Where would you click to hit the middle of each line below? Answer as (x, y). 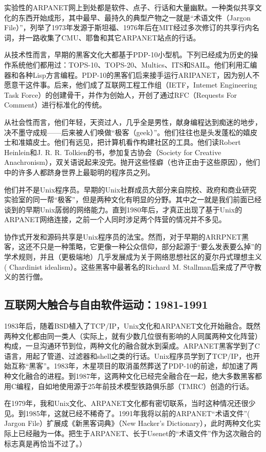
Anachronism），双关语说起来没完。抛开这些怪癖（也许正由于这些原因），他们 (132, 162)
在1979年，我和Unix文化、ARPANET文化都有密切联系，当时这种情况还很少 (130, 403)
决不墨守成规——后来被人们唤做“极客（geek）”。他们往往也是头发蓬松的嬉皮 (131, 132)
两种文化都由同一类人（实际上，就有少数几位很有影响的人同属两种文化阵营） (133, 336)
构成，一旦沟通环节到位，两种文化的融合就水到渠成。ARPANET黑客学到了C (132, 346)
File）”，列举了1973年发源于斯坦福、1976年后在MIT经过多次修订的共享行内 (128, 27)
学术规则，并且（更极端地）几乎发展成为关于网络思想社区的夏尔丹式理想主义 (133, 257)
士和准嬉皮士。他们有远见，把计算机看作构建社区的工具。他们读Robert (123, 142)
